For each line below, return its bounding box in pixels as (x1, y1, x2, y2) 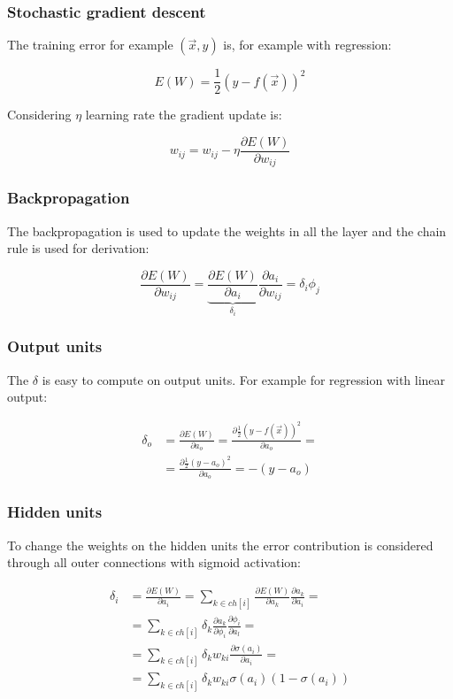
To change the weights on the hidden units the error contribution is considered (7, 535, 434, 554)
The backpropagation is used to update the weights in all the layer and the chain (7, 221, 447, 240)
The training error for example (7, 35, 173, 54)
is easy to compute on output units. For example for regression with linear (42, 370, 446, 388)
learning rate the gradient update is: (85, 105, 282, 124)
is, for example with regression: (223, 35, 392, 54)
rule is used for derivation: (7, 239, 150, 257)
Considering (7, 105, 72, 124)
